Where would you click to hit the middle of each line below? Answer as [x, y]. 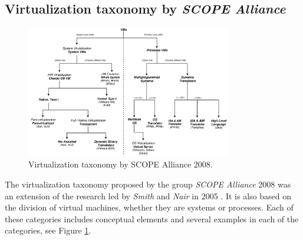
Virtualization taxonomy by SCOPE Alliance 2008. [121, 164]
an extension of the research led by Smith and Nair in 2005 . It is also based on [148, 195]
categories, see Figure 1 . [48, 230]
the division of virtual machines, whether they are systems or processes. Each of [149, 207]
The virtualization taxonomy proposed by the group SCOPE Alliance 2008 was [148, 184]
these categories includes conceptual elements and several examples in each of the [152, 218]
